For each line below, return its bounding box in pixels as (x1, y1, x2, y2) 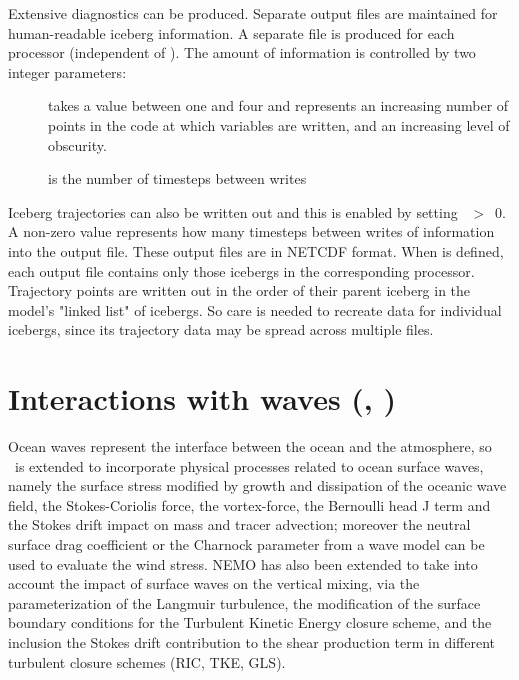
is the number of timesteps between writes (48, 168, 307, 189)
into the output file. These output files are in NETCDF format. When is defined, (8, 240, 504, 261)
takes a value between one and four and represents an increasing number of (48, 95, 509, 116)
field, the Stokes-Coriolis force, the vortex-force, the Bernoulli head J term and (8, 494, 491, 515)
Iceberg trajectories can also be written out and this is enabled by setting (8, 201, 458, 222)
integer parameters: (8, 61, 127, 82)
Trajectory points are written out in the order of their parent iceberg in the (8, 280, 471, 301)
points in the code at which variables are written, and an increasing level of (48, 114, 510, 135)
